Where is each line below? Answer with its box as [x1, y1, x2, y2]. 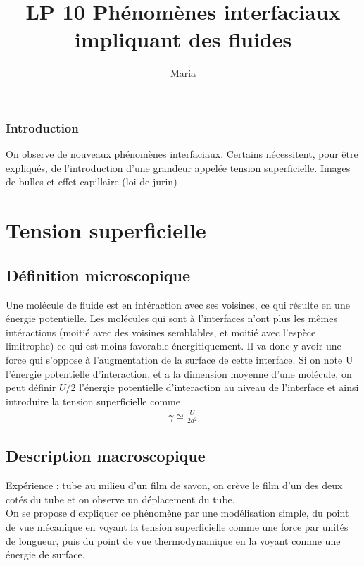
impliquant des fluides [74, 25, 292, 54]
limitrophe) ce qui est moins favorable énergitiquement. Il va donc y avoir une [6, 338, 341, 353]
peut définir [6, 380, 56, 395]
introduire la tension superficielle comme [6, 393, 180, 408]
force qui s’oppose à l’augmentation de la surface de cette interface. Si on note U [6, 352, 353, 367]
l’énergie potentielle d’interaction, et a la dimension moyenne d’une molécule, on [6, 366, 352, 381]
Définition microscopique [6, 264, 191, 285]
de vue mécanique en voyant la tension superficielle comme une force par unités [6, 519, 349, 534]
